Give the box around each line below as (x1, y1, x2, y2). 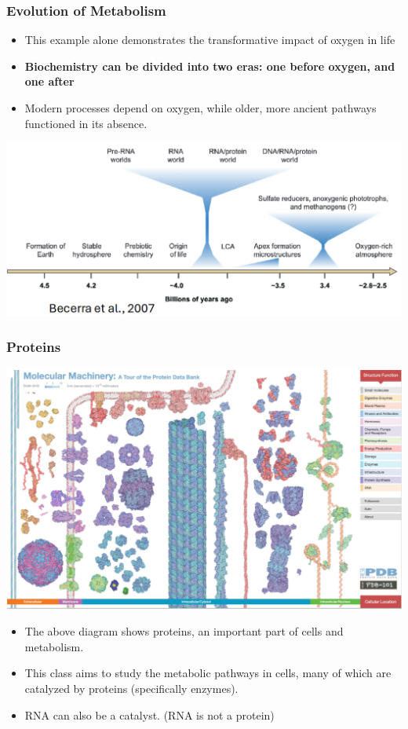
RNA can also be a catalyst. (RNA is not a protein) (24, 706, 275, 723)
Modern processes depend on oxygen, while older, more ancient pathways (24, 100, 377, 115)
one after (24, 73, 75, 90)
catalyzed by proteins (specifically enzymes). (24, 680, 239, 696)
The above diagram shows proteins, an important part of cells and (24, 623, 344, 639)
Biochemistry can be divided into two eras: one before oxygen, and (24, 57, 395, 74)
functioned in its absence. (24, 115, 148, 131)
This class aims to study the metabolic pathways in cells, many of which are (24, 665, 392, 681)
